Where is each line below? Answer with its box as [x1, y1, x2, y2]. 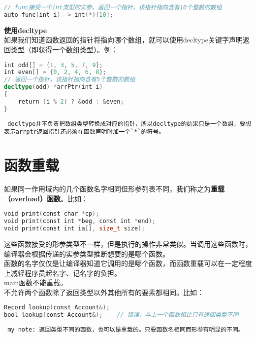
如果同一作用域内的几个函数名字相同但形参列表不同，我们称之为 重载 [4, 184, 224, 194]
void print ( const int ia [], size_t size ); [4, 225, 145, 232]
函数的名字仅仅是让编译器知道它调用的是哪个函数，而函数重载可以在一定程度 [4, 258, 252, 268]
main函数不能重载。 [4, 277, 67, 288]
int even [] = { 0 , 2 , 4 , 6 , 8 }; [4, 69, 106, 76]
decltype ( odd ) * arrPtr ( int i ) [4, 83, 103, 91]
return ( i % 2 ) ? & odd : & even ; [18, 98, 124, 105]
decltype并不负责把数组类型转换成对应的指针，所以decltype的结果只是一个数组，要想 [7, 120, 252, 127]
